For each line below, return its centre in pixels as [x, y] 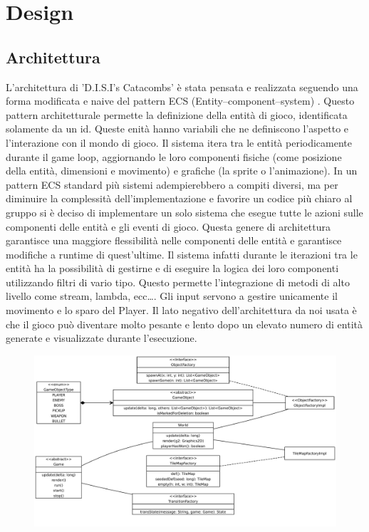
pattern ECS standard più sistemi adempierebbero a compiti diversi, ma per [172, 184]
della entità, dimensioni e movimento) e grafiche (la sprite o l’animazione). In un [182, 171]
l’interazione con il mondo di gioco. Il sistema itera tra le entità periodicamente [179, 142]
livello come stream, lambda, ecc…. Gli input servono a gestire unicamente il [172, 296]
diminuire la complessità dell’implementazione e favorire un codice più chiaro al [179, 198]
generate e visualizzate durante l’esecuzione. [102, 338]
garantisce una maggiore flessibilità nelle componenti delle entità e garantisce [174, 240]
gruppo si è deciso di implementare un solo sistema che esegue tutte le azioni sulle [184, 212]
